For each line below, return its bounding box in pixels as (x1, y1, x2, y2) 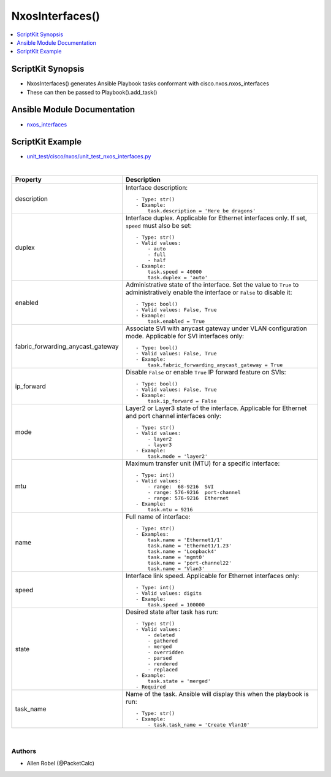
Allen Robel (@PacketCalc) (26, 760, 95, 767)
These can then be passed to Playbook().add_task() (26, 88, 158, 96)
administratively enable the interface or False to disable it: (126, 288, 292, 297)
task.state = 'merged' (147, 678, 211, 684)
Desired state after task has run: (126, 608, 218, 616)
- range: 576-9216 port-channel (147, 489, 242, 496)
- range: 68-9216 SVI (147, 484, 214, 490)
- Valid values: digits (135, 590, 202, 597)
